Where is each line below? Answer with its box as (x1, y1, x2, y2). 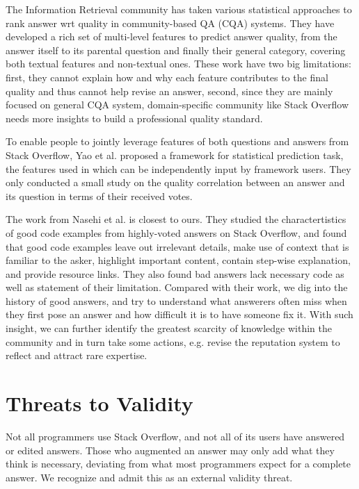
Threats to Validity (6, 389, 193, 417)
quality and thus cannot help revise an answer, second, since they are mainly (6, 83, 333, 98)
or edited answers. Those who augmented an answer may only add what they (6, 442, 335, 457)
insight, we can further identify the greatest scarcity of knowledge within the (6, 321, 332, 335)
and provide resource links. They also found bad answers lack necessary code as (6, 266, 344, 281)
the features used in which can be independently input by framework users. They (6, 161, 351, 176)
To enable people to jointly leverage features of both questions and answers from (6, 134, 349, 149)
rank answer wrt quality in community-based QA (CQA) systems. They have (6, 15, 335, 30)
